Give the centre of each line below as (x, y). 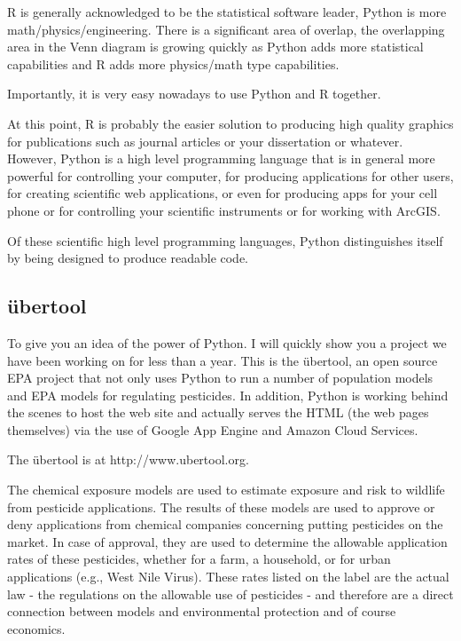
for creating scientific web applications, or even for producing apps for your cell (223, 193)
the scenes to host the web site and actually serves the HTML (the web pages (218, 412)
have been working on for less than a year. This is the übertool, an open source (223, 360)
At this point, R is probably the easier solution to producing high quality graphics (230, 123)
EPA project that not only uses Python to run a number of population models (220, 378)
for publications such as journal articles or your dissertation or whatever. (205, 141)
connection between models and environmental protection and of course (202, 611)
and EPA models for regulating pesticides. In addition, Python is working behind (228, 395)
